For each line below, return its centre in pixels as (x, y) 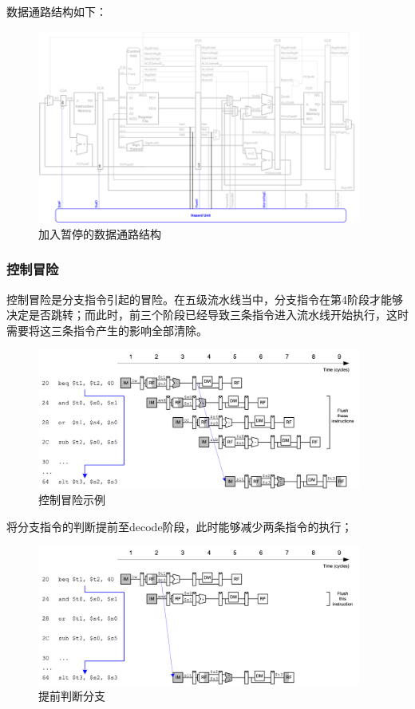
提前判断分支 (72, 696)
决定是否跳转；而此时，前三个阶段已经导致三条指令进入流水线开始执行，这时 (207, 315)
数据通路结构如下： (57, 11)
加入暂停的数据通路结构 (100, 233)
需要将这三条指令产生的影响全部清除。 (107, 330)
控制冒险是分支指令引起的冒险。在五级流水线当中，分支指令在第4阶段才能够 (205, 299)
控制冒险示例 (72, 500)
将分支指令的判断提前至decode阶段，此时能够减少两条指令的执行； (180, 526)
